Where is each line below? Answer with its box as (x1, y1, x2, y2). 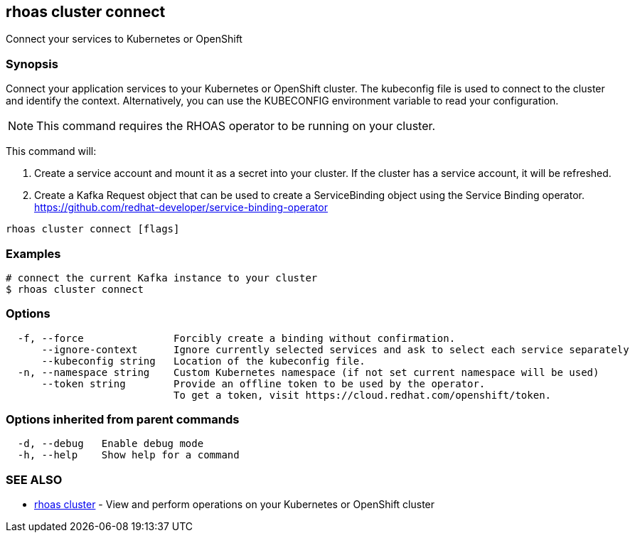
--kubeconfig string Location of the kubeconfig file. (41, 355, 365, 367)
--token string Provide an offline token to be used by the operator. (41, 377, 486, 389)
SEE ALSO (6, 472, 63, 487)
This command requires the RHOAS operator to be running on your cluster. (36, 119, 436, 134)
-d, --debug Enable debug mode (17, 438, 204, 450)
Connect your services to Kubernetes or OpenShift (6, 33, 242, 45)
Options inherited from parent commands (6, 412, 240, 427)
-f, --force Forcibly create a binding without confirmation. (17, 332, 456, 344)
